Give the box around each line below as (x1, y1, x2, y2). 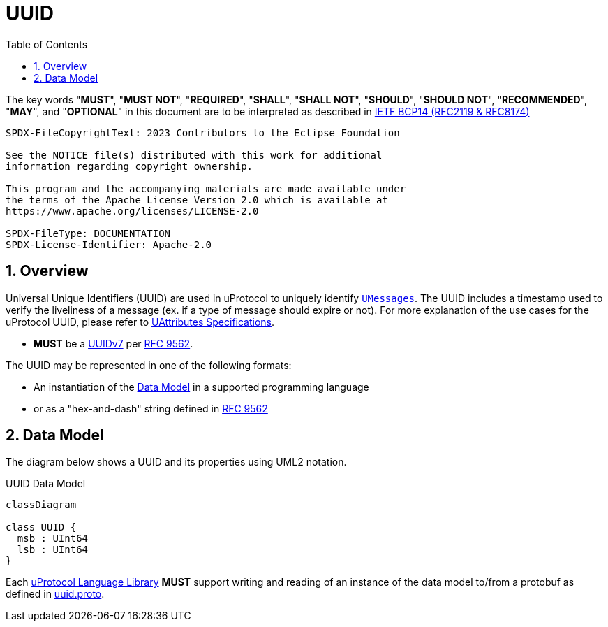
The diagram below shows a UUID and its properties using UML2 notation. (6, 456, 347, 468)
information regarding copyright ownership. (6, 160, 253, 172)
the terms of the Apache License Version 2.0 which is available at (6, 194, 388, 206)
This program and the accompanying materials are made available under (6, 182, 406, 194)
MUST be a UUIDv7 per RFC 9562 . (34, 337, 193, 349)
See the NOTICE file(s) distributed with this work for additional (6, 149, 383, 161)
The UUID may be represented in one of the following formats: (6, 359, 292, 371)
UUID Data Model (6, 477, 86, 490)
